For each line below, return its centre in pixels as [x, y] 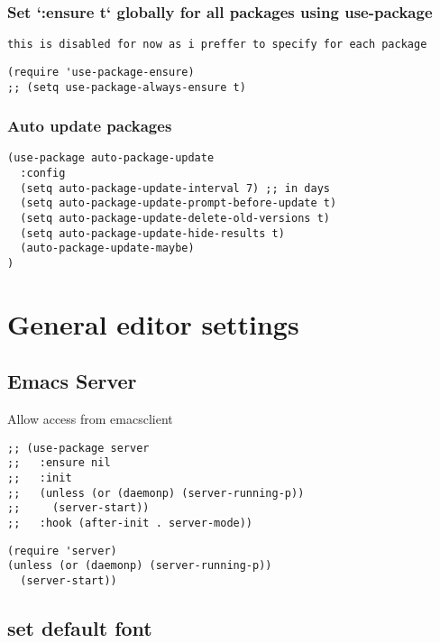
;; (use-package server [78, 448]
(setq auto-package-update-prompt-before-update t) [179, 203]
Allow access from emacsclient [90, 419]
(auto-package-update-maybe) [107, 248]
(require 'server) [62, 551]
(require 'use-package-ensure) [101, 72]
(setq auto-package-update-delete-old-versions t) [175, 219]
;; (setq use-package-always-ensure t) [127, 87]
